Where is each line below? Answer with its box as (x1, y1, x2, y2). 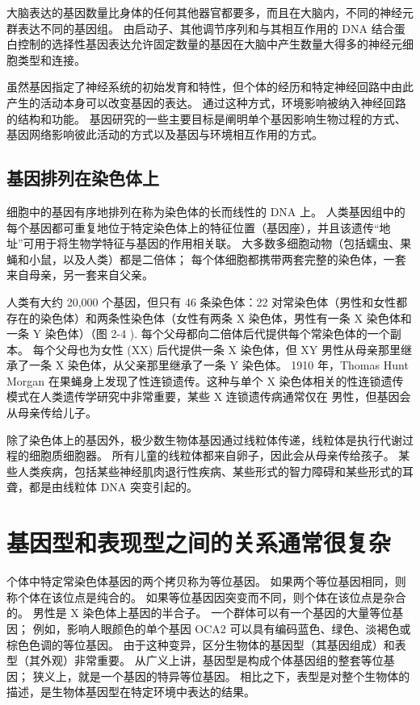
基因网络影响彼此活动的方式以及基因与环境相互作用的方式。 (6, 126, 323, 143)
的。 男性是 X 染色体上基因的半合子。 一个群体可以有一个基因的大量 (6, 604, 370, 621)
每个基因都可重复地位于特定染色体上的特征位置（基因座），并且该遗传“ (6, 219, 380, 236)
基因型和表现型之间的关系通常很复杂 (6, 526, 392, 559)
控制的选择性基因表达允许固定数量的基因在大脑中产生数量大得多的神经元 (17, 35, 402, 52)
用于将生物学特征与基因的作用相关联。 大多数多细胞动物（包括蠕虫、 (34, 235, 401, 252)
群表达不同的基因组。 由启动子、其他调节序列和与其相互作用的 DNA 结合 (6, 19, 394, 36)
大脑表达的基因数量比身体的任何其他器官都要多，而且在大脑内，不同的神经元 (6, 4, 414, 20)
